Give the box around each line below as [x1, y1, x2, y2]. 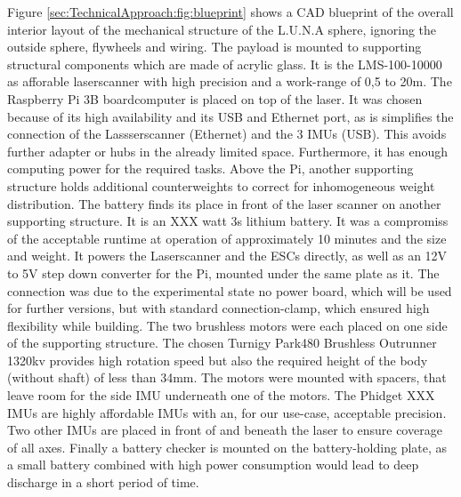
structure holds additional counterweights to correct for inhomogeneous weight [7, 176, 435, 195]
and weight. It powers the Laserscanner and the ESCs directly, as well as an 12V [7, 246, 448, 265]
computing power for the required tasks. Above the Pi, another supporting [7, 159, 414, 178]
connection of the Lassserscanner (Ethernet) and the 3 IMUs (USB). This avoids [7, 124, 447, 143]
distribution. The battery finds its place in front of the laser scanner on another [7, 194, 441, 212]
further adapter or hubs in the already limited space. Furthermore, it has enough [7, 141, 449, 160]
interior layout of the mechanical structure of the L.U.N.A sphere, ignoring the [7, 20, 437, 38]
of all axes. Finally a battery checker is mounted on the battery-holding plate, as [7, 437, 448, 456]
